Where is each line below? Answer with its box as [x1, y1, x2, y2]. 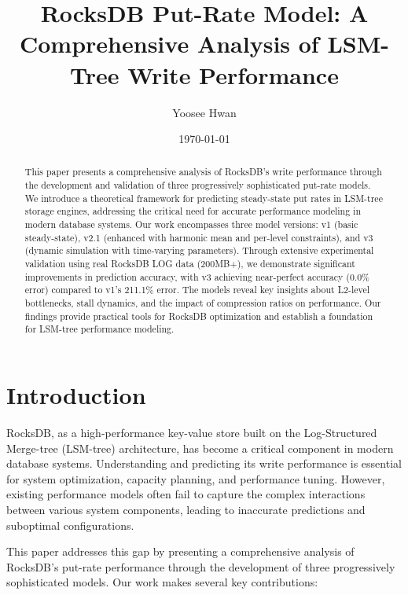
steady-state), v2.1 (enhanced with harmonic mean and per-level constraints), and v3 [24, 230, 373, 244]
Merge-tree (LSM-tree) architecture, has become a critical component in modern [6, 439, 394, 456]
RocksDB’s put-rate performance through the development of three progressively [6, 558, 395, 575]
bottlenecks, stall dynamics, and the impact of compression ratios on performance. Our [24, 296, 381, 310]
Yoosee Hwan [172, 104, 237, 120]
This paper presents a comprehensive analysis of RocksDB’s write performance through [24, 165, 382, 178]
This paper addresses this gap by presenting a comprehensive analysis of [6, 543, 355, 560]
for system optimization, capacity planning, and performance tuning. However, [6, 470, 385, 487]
